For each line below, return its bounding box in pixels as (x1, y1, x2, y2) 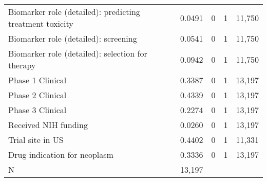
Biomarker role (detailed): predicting (8, 6, 140, 17)
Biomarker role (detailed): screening (8, 32, 137, 44)
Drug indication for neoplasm (8, 149, 113, 160)
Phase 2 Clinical (8, 89, 67, 101)
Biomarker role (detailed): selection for (8, 47, 147, 59)
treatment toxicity (8, 17, 73, 29)
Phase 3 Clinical (8, 104, 67, 116)
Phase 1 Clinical (8, 74, 67, 86)
